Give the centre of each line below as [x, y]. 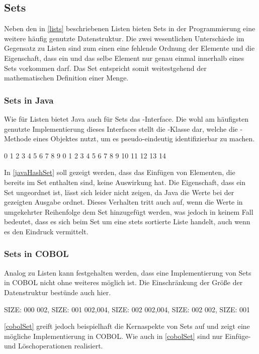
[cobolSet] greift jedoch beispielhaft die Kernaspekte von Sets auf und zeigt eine [127, 326]
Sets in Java [29, 100]
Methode [18, 139]
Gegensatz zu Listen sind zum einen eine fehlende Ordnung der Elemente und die [129, 48]
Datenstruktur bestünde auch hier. [58, 292]
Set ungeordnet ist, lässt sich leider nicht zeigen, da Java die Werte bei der [119, 192]
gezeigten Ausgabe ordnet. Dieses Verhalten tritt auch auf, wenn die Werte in [123, 202]
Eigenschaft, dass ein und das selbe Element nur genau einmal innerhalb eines [124, 58]
